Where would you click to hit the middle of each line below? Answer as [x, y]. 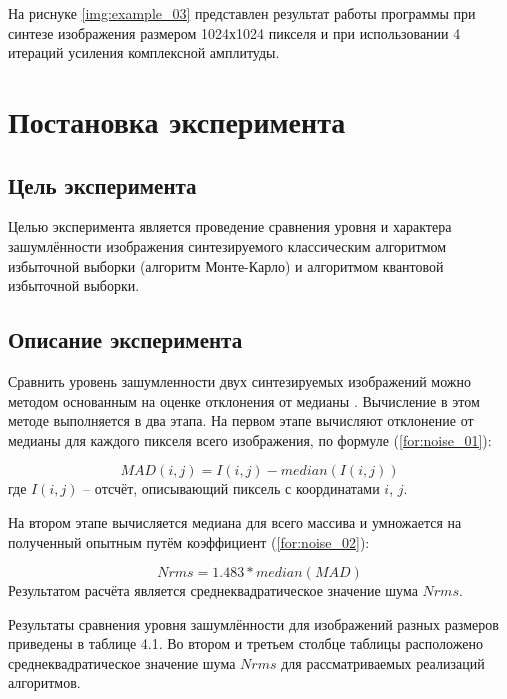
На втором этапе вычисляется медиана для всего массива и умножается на [235, 521]
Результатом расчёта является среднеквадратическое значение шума [213, 590]
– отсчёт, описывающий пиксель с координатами [231, 488]
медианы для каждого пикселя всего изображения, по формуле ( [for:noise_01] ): [250, 439]
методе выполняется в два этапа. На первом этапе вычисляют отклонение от [241, 420]
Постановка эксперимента [177, 120]
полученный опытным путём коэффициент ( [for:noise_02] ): [189, 541]
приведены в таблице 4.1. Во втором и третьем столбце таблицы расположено [245, 643]
